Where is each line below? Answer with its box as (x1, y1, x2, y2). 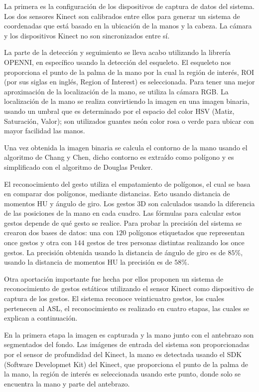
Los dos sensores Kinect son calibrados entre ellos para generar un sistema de (4, 10, 240, 21)
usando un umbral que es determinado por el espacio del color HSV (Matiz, (4, 105, 235, 116)
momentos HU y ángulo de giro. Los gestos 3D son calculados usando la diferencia (4, 198, 255, 208)
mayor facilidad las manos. (4, 125, 85, 136)
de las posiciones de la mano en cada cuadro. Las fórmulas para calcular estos (4, 208, 241, 218)
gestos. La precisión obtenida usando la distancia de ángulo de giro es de (4, 247, 226, 257)
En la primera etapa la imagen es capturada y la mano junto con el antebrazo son (4, 329, 254, 340)
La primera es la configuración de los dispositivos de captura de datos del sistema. (4, 1, 255, 11)
